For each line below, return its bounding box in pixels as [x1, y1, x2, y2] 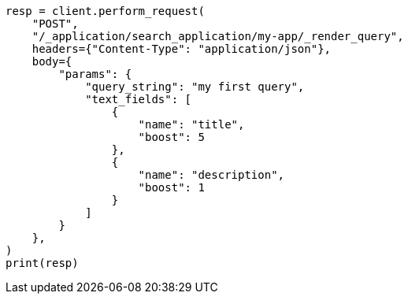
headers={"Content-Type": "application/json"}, [32, 43, 332, 55]
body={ [32, 55, 72, 68]
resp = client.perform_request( [6, 5, 205, 17]
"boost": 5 [138, 131, 205, 143]
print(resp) [6, 257, 79, 269]
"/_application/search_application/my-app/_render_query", [32, 30, 404, 43]
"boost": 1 [138, 181, 205, 194]
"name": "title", [138, 118, 245, 131]
